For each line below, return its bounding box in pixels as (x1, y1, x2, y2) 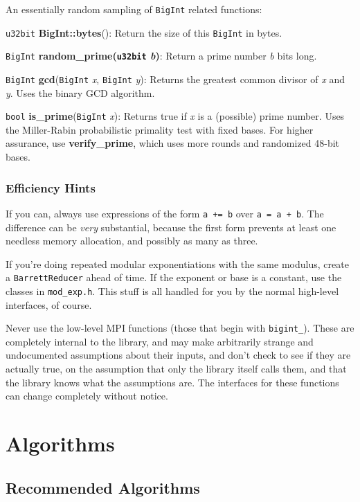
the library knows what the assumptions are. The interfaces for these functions (6, 375, 339, 389)
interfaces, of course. (6, 297, 92, 312)
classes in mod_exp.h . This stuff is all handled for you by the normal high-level (6, 283, 339, 298)
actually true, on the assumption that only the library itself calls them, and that (6, 361, 347, 376)
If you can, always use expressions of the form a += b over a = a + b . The (6, 206, 324, 220)
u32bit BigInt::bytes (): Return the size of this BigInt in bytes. (6, 25, 282, 39)
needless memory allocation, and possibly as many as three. (6, 233, 258, 248)
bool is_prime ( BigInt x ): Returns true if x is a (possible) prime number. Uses (6, 109, 345, 123)
